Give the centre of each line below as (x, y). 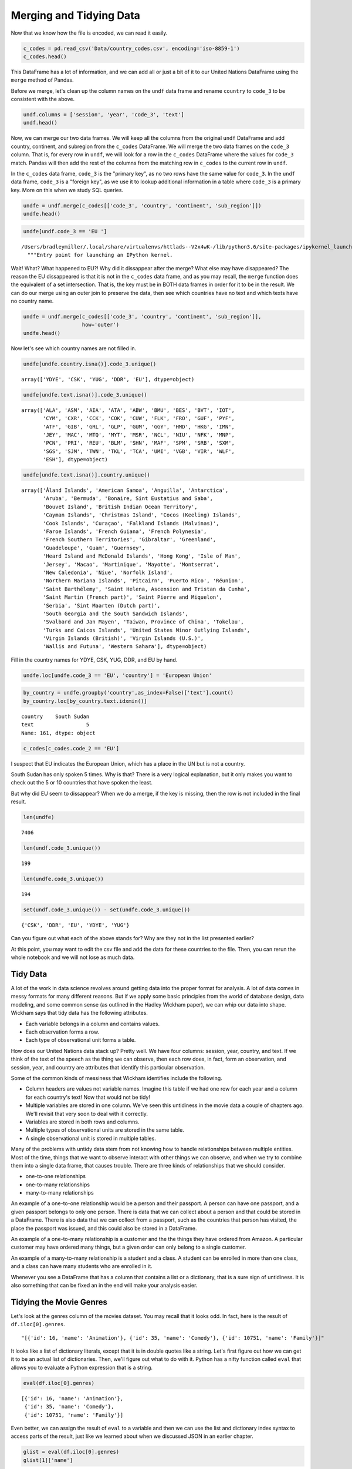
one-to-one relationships (56, 1176)
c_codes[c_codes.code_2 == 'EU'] (71, 748)
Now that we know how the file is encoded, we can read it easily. (89, 33)
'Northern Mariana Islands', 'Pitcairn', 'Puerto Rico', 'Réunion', (143, 581)
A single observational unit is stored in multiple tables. (91, 1138)
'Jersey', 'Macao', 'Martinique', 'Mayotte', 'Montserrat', (131, 564)
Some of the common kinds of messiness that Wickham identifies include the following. (116, 1078)
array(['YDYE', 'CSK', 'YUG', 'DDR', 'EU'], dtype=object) (108, 379)
